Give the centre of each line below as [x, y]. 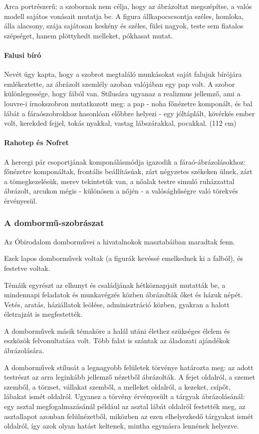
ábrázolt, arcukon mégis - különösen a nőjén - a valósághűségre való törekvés [121, 191]
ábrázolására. [24, 350]
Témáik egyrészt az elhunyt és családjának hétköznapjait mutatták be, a [115, 285]
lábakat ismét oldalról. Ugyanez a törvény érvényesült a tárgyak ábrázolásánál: [125, 396]
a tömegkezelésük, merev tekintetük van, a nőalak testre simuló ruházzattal [119, 181]
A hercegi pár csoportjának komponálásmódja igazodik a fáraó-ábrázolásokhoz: [125, 161]
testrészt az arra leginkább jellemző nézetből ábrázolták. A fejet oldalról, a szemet [130, 377]
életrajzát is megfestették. [43, 314]
